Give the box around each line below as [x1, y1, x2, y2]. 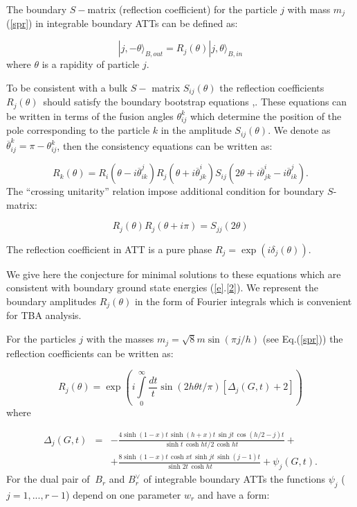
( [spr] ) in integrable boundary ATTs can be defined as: [6, 16, 238, 31]
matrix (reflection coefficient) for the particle [87, 2, 277, 16]
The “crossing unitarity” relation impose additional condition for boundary [6, 184, 324, 198]
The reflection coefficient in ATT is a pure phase [6, 241, 212, 256]
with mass [287, 2, 331, 16]
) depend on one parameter [66, 488, 181, 502]
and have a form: [197, 488, 270, 502]
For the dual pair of [6, 472, 90, 486]
